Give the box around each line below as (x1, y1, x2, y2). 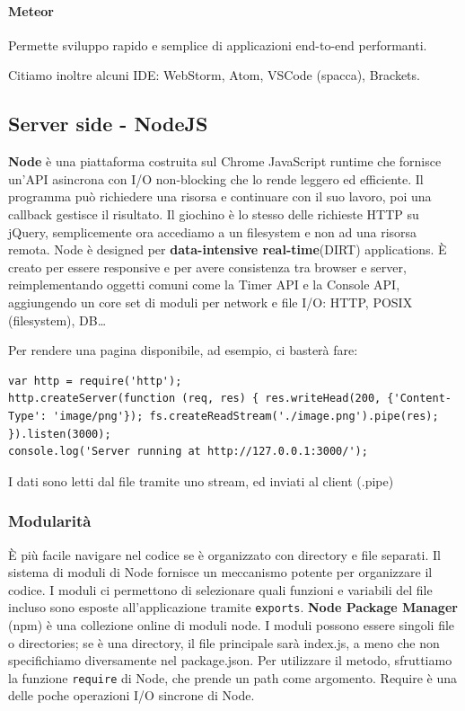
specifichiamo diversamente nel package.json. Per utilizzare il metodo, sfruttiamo (8, 651, 452, 670)
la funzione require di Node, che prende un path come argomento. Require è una (8, 668, 457, 687)
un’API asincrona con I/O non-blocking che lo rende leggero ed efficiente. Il (8, 169, 424, 188)
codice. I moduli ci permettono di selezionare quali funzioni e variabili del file (8, 580, 433, 599)
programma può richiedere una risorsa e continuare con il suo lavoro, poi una (8, 187, 432, 206)
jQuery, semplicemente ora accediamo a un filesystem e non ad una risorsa (8, 222, 417, 241)
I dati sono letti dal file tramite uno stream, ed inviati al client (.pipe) (8, 471, 394, 490)
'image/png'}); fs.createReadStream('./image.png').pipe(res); (53, 409, 439, 422)
